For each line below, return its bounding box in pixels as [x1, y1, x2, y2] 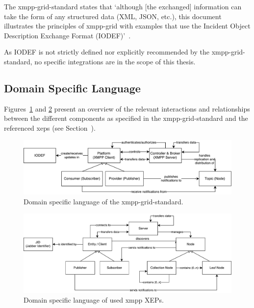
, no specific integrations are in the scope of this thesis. [30, 56, 196, 66]
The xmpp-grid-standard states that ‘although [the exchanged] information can [4, 1, 242, 11]
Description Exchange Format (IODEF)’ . [4, 30, 131, 40]
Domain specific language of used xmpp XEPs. [24, 294, 164, 305]
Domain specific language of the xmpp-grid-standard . [24, 196, 183, 206]
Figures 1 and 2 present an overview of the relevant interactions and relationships [4, 103, 250, 113]
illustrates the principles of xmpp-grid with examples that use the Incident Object [4, 21, 251, 31]
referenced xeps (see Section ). [4, 122, 96, 133]
